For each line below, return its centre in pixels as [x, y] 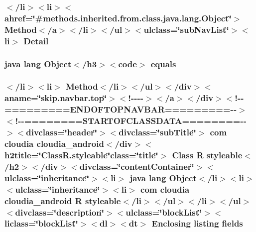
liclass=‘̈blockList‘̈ [41, 223]
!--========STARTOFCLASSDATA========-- [131, 121]
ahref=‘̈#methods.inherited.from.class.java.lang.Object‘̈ [118, 18]
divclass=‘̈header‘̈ [62, 132]
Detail [36, 41]
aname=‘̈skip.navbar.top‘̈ [56, 98]
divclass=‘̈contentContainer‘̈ [137, 166]
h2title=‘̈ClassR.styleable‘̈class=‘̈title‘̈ [81, 155]
